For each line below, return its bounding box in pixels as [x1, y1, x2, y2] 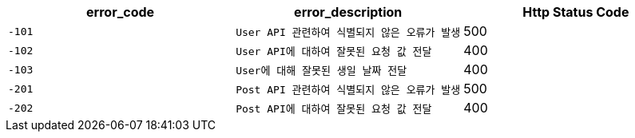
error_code [86, 4, 155, 20]
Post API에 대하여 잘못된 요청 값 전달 [236, 102, 432, 115]
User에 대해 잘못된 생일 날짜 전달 [236, 64, 407, 77]
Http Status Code [522, 4, 629, 20]
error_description [294, 4, 403, 20]
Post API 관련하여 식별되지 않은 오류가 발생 [236, 83, 461, 96]
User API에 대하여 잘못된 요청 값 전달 [236, 45, 432, 57]
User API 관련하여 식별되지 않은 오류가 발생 [236, 26, 461, 38]
